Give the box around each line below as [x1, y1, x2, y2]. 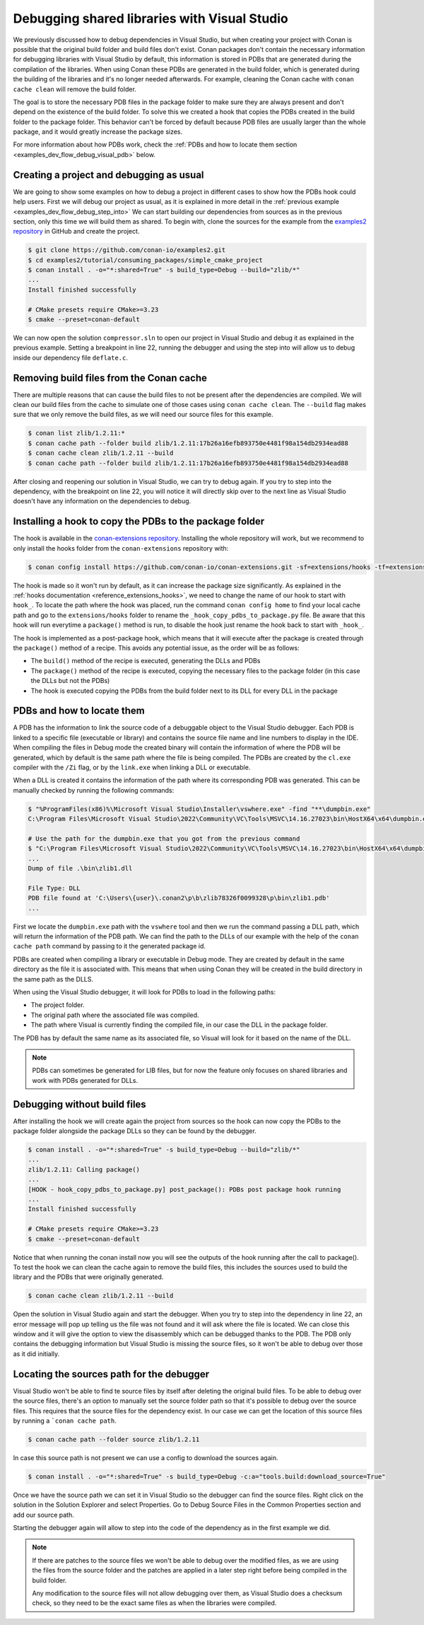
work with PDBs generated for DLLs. [32, 1076, 139, 1084]
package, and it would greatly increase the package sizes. [13, 127, 183, 136]
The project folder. [30, 1001, 85, 1009]
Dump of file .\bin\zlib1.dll [28, 864, 133, 873]
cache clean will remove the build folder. [13, 85, 137, 93]
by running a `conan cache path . [13, 1416, 117, 1425]
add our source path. [13, 1510, 74, 1519]
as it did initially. [13, 1349, 60, 1358]
